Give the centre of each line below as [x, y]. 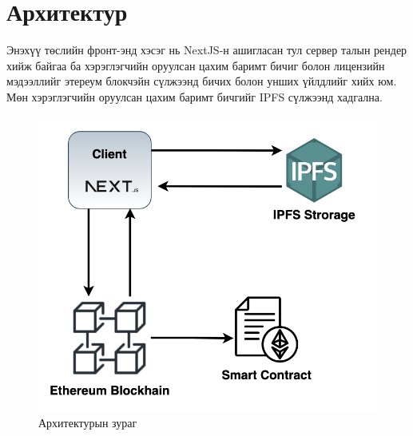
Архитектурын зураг [88, 423]
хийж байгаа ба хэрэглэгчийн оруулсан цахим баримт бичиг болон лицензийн [196, 65]
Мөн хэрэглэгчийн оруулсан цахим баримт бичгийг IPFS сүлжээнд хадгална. [195, 96]
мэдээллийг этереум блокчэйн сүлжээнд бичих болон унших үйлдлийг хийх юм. [202, 81]
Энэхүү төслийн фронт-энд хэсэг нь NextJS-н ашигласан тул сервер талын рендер [207, 50]
